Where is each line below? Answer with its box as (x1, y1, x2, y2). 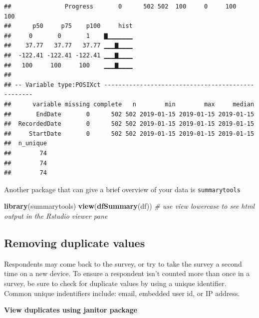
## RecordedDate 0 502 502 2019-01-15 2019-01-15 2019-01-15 (4, 120, 255, 128)
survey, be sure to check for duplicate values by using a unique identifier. (4, 278, 227, 288)
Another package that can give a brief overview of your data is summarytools (4, 184, 241, 194)
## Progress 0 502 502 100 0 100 (4, 3, 237, 10)
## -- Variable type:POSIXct (4, 81, 101, 88)
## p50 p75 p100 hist (4, 22, 133, 30)
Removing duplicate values (4, 235, 145, 250)
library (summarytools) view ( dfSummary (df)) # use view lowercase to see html (4, 201, 255, 211)
